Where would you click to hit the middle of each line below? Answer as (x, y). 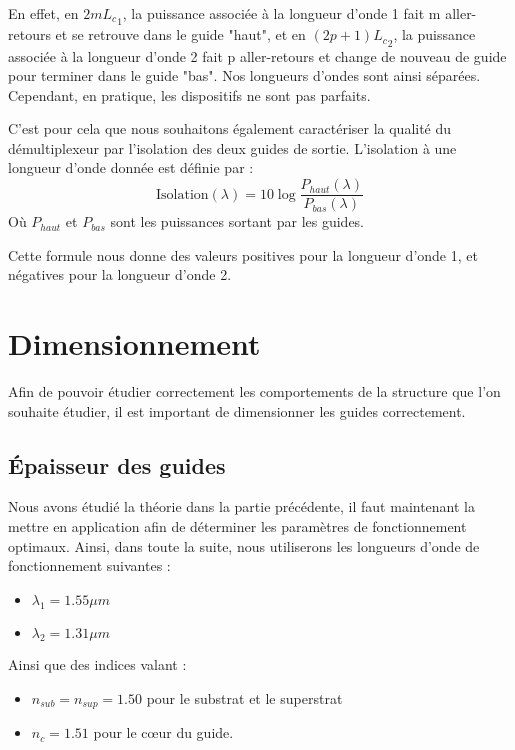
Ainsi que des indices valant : (97, 664)
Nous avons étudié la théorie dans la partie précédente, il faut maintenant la (242, 506)
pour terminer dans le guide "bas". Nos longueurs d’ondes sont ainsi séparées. (244, 75)
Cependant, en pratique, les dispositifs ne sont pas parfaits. (189, 94)
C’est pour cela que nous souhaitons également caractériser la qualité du (230, 128)
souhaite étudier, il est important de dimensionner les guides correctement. (237, 410)
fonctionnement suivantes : (89, 565)
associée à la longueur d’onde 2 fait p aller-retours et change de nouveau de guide (257, 55)
